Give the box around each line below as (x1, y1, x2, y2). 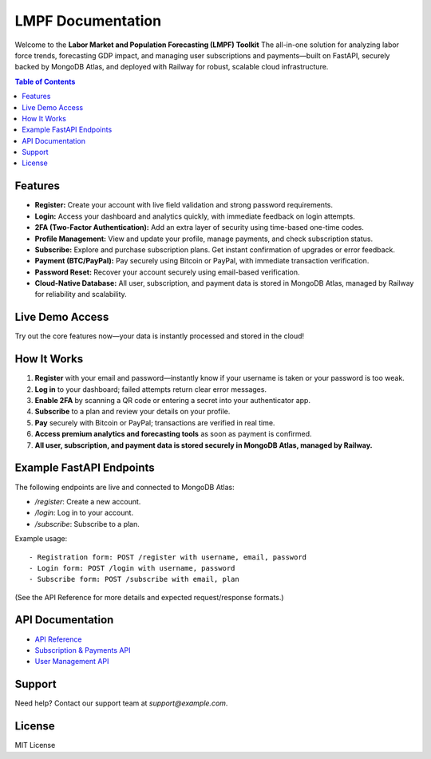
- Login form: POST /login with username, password (29, 563, 235, 572)
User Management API (34, 657, 109, 666)
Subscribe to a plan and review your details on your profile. (34, 407, 231, 417)
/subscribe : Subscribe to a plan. (34, 519, 140, 528)
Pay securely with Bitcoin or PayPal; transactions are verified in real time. (34, 417, 275, 427)
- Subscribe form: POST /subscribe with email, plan (29, 575, 239, 584)
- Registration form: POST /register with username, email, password (29, 552, 307, 562)
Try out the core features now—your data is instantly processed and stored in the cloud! (14, 331, 305, 341)
